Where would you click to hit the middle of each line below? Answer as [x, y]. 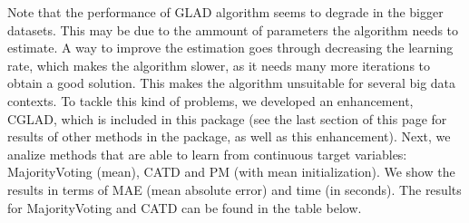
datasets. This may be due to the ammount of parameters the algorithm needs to [233, 29]
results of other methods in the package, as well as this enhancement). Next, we [229, 136]
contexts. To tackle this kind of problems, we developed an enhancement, [210, 100]
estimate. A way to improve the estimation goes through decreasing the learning [230, 48]
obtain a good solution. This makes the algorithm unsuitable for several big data [232, 83]
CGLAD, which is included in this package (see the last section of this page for [227, 118]
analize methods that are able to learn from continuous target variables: [207, 154]
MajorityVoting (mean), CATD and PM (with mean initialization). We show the [231, 172]
